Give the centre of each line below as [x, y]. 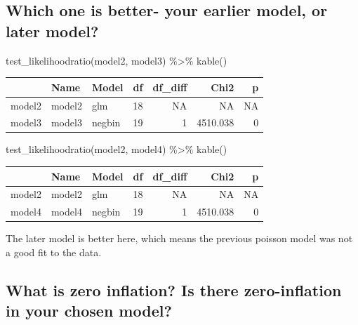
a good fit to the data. [54, 252]
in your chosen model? [89, 311]
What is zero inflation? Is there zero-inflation [174, 290]
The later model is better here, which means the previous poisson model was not [179, 238]
